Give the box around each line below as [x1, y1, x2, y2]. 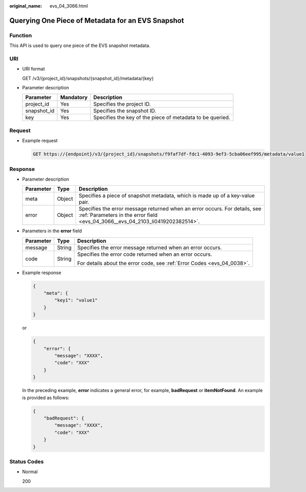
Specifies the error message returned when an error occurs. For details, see [79, 205, 262, 212]
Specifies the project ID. [93, 101, 151, 108]
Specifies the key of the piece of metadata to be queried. [93, 114, 231, 121]
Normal [22, 469, 38, 475]
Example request [22, 138, 58, 144]
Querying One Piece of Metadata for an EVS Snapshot [9, 16, 184, 25]
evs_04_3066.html [49, 3, 88, 9]
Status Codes [9, 458, 44, 465]
